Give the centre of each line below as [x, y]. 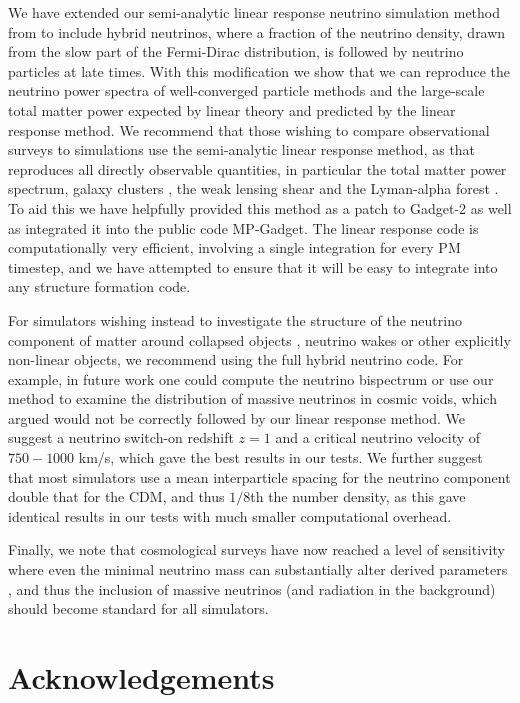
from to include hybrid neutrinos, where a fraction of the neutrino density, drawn [257, 31]
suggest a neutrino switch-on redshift [121, 437]
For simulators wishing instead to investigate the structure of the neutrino [235, 319]
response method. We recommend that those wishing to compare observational [249, 129]
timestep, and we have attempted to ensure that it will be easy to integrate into [253, 266]
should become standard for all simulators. [138, 608]
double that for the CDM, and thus [116, 496]
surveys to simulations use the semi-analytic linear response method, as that [242, 149]
